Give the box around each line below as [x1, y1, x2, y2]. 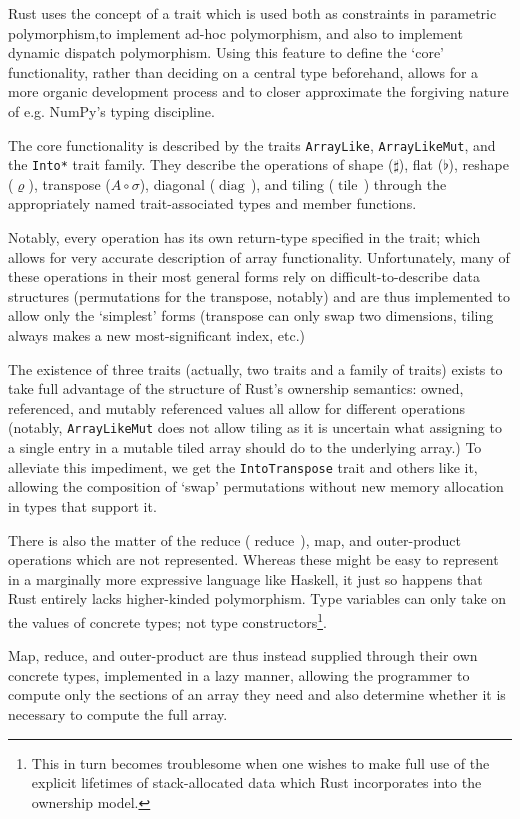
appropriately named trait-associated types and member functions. [8, 193, 417, 214]
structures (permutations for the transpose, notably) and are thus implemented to [8, 285, 510, 306]
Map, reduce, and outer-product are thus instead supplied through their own [8, 645, 478, 666]
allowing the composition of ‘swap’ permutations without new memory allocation [8, 476, 504, 497]
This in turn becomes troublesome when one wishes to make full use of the [31, 752, 490, 773]
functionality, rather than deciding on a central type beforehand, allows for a [8, 61, 479, 82]
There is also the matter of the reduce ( [8, 529, 251, 550]
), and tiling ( [250, 173, 335, 194]
